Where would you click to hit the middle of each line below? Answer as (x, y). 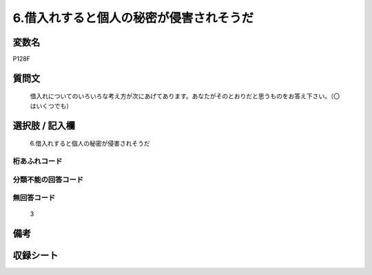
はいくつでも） (51, 106)
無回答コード (34, 198)
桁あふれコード (38, 162)
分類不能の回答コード (48, 179)
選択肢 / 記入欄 (44, 125)
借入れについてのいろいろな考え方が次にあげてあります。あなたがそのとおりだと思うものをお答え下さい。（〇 (185, 96)
